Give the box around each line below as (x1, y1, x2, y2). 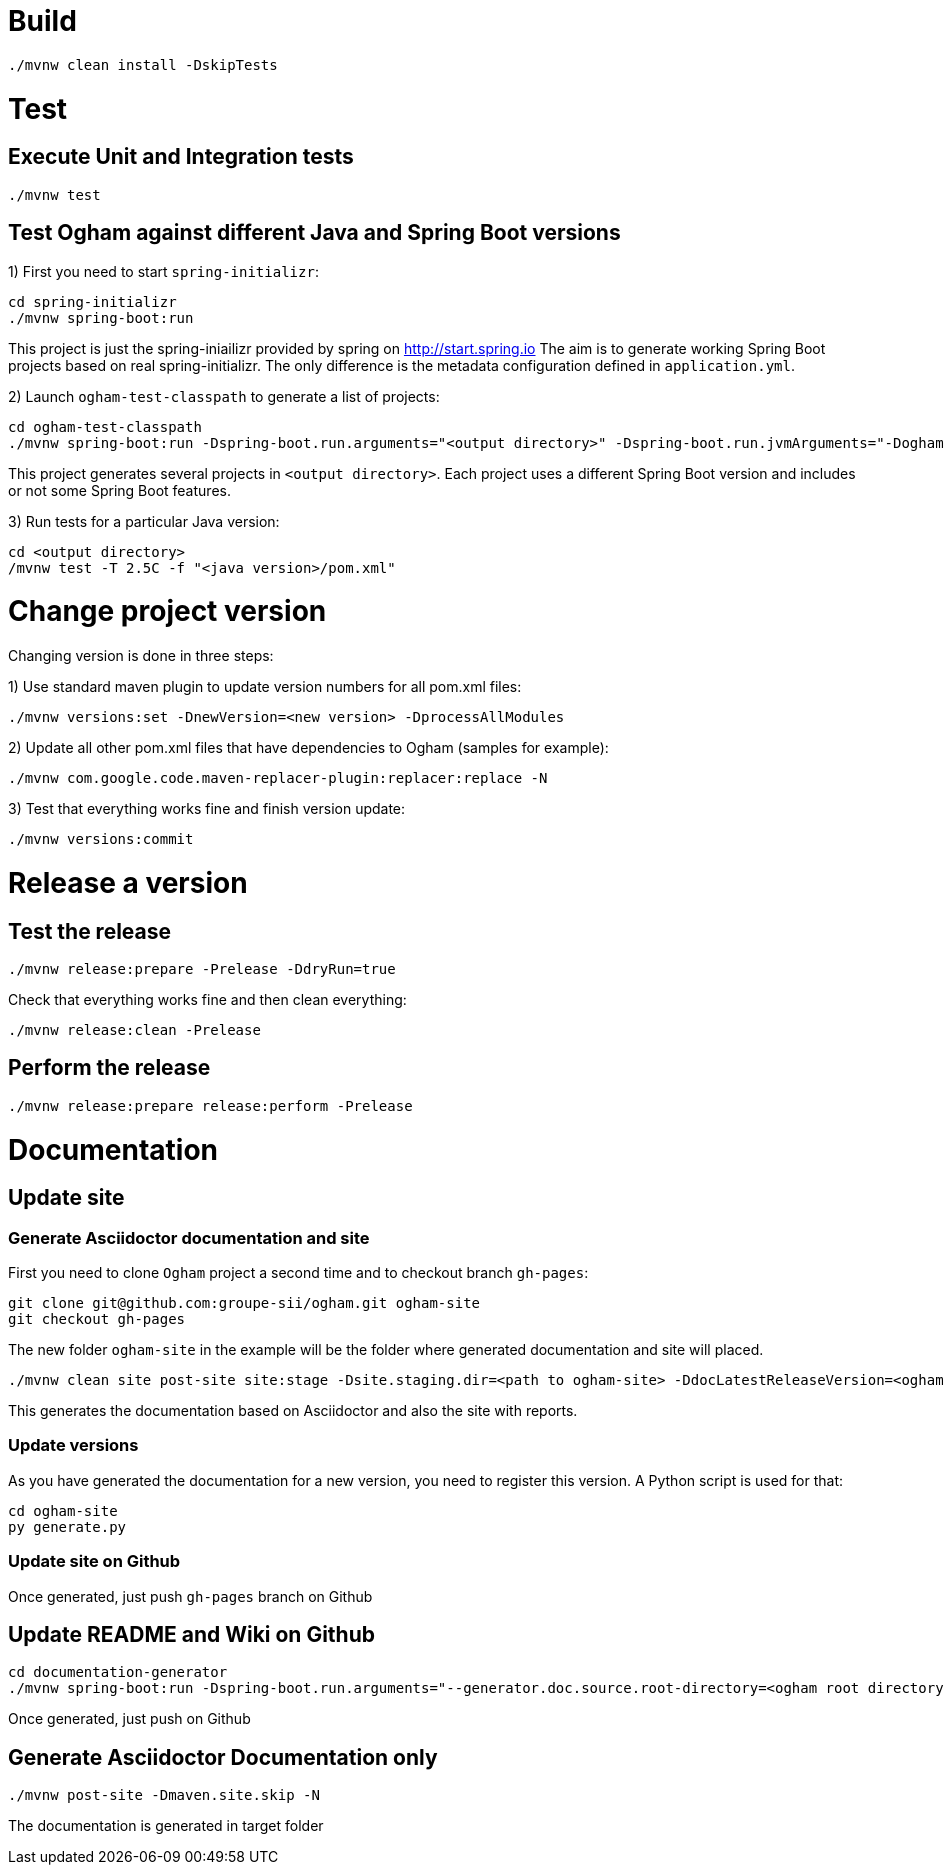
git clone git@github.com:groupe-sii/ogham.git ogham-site (8, 1295, 481, 1312)
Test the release (8, 918, 172, 944)
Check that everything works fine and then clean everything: (8, 990, 407, 1008)
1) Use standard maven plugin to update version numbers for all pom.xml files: (8, 678, 522, 696)
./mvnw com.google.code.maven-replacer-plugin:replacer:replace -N (8, 770, 548, 787)
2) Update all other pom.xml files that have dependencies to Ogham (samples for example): (8, 739, 609, 757)
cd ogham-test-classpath (8, 418, 202, 435)
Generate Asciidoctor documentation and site (8, 1227, 370, 1248)
